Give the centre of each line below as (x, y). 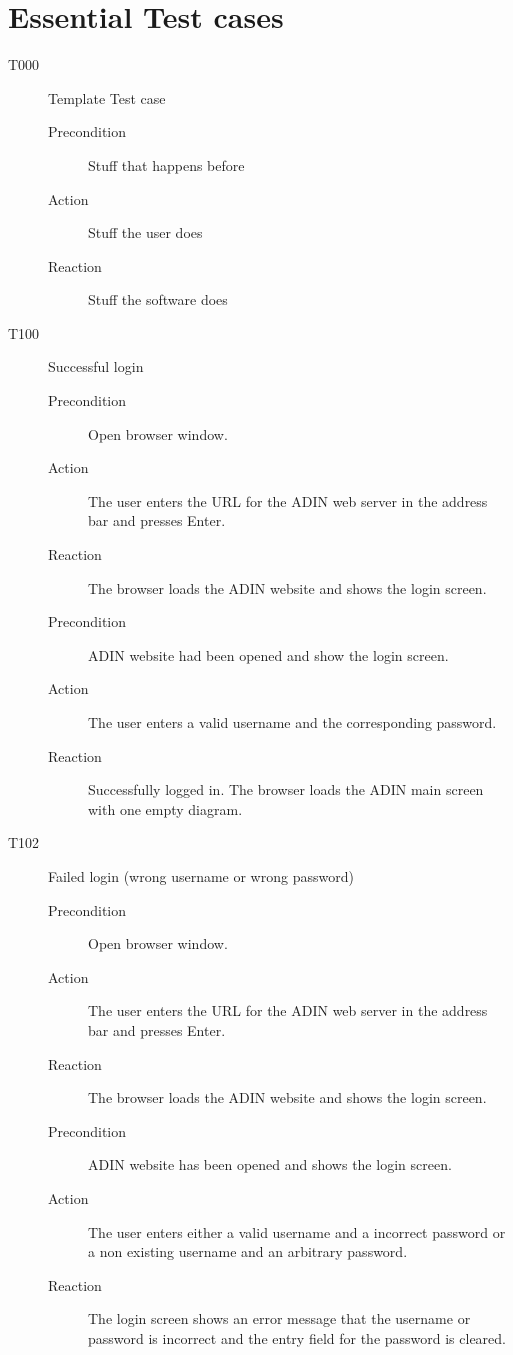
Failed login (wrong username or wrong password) (201, 875)
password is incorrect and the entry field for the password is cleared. (297, 1337)
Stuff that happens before (166, 164)
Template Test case (107, 97)
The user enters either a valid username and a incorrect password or (297, 1231)
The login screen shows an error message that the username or (279, 1318)
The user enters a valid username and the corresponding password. (292, 722)
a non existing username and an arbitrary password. (248, 1251)
